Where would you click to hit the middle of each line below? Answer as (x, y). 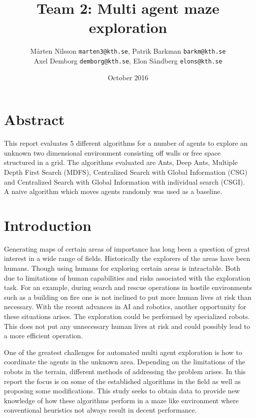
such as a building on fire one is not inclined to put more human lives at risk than (128, 297)
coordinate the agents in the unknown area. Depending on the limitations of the (125, 362)
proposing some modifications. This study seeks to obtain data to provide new (122, 391)
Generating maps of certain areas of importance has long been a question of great (127, 248)
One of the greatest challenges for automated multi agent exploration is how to (123, 352)
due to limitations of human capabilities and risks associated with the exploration (127, 277)
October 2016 (128, 77)
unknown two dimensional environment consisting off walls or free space (112, 152)
